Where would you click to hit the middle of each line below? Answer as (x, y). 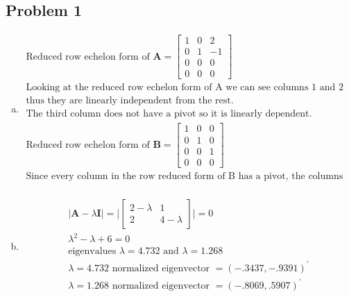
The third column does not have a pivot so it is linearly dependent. (169, 114)
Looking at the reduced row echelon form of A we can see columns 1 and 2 (185, 88)
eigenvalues (92, 252)
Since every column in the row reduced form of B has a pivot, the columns (185, 176)
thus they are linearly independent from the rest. (130, 101)
